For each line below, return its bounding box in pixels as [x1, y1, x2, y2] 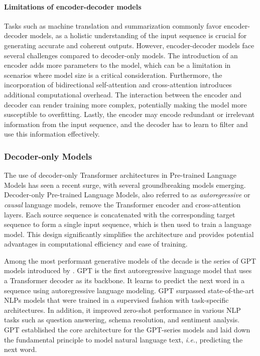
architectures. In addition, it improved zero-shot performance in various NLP [4, 304, 241, 315]
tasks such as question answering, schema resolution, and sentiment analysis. [4, 314, 240, 325]
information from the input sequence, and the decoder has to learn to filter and [4, 118, 248, 129]
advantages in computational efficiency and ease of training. [4, 239, 188, 249]
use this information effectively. [4, 129, 100, 139]
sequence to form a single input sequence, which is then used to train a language [4, 219, 251, 229]
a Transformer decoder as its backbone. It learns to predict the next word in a [4, 275, 245, 286]
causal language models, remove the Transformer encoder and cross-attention [4, 199, 241, 209]
